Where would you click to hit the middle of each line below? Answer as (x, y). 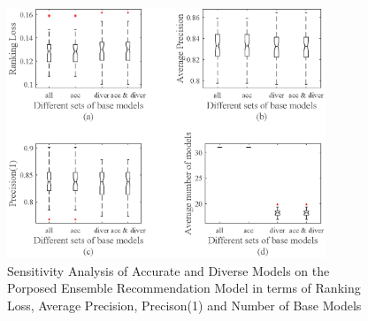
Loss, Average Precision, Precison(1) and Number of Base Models (184, 306)
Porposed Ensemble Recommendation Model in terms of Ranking (184, 288)
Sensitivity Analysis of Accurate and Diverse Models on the (169, 270)
